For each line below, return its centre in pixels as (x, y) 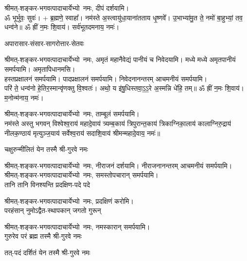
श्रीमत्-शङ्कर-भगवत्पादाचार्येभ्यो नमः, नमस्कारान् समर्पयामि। (77, 226)
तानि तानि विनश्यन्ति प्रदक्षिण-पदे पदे (47, 184)
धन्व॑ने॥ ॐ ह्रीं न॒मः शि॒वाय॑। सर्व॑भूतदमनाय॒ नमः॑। (62, 27)
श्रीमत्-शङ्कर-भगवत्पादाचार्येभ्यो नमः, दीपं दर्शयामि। (67, 8)
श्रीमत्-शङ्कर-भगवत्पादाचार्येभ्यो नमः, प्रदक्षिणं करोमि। (69, 201)
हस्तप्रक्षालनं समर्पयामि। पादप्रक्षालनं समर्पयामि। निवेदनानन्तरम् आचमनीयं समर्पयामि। (106, 78)
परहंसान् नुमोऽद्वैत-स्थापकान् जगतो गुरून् (53, 210)
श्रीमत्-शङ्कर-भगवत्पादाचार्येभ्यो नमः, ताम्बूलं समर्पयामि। (72, 114)
